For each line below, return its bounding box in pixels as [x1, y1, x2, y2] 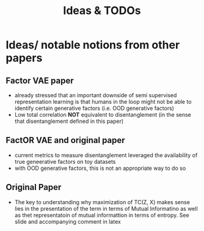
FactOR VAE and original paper [5, 135, 126, 145]
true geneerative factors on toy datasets [14, 158, 116, 165]
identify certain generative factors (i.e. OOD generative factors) [14, 105, 175, 112]
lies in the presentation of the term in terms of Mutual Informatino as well [14, 205, 198, 212]
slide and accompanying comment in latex [14, 218, 122, 225]
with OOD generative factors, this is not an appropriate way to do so [14, 164, 186, 172]
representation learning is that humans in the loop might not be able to [14, 98, 192, 105]
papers [5, 51, 43, 65]
